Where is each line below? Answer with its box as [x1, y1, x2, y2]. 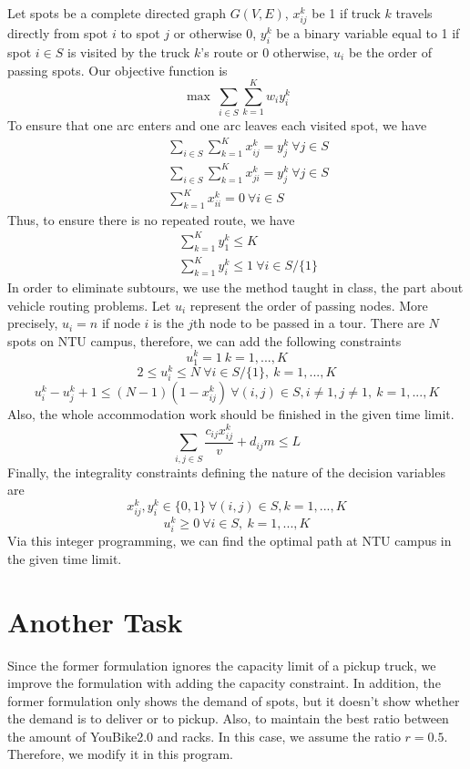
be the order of [348, 42, 432, 61]
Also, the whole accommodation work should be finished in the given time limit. [7, 404, 455, 423]
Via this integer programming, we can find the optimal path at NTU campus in [7, 531, 452, 550]
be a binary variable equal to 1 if [276, 24, 460, 43]
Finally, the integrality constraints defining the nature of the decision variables [7, 462, 445, 481]
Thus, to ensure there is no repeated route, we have [7, 210, 295, 229]
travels [395, 4, 433, 22]
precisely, [7, 313, 58, 333]
